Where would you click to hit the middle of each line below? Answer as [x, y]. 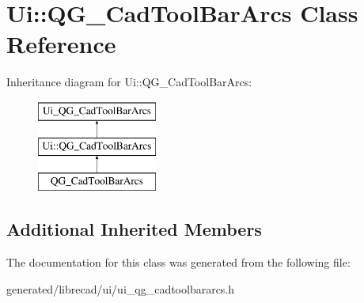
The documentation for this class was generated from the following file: [178, 262]
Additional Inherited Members [134, 229]
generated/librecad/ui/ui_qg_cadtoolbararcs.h [121, 288]
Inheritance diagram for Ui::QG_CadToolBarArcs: [129, 82]
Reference [61, 44]
